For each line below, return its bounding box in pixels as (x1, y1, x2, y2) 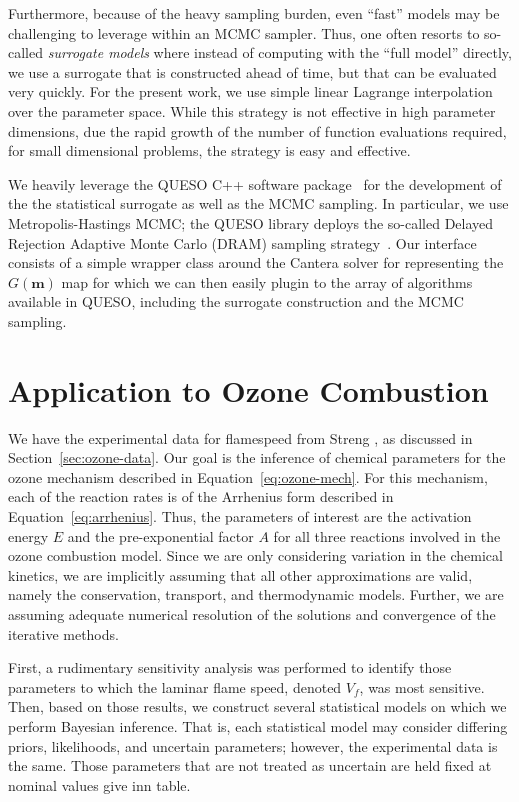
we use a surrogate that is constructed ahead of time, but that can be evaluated (8, 61, 497, 82)
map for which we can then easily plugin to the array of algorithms (61, 271, 473, 292)
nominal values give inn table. (8, 774, 191, 795)
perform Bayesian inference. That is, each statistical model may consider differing (8, 715, 508, 736)
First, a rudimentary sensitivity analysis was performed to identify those (8, 657, 452, 678)
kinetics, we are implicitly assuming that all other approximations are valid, (8, 564, 473, 585)
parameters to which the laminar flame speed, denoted (8, 676, 342, 697)
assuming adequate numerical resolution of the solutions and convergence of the (8, 603, 496, 624)
